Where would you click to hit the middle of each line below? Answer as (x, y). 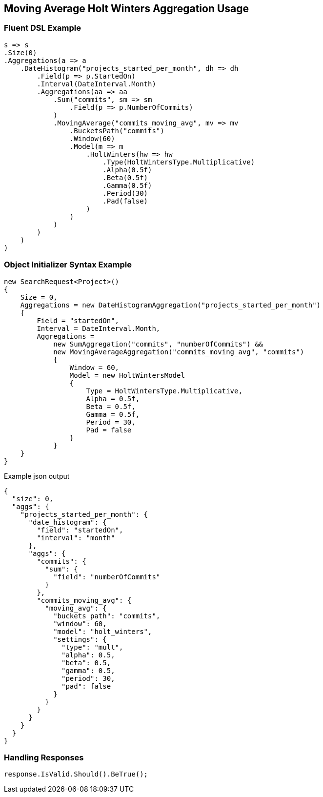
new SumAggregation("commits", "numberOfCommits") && (158, 344)
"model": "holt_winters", (103, 631)
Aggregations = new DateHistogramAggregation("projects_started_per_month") (171, 305)
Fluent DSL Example (42, 28)
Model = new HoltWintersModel (127, 375)
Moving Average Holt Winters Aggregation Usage (127, 9)
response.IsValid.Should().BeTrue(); (76, 774)
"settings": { (80, 639)
